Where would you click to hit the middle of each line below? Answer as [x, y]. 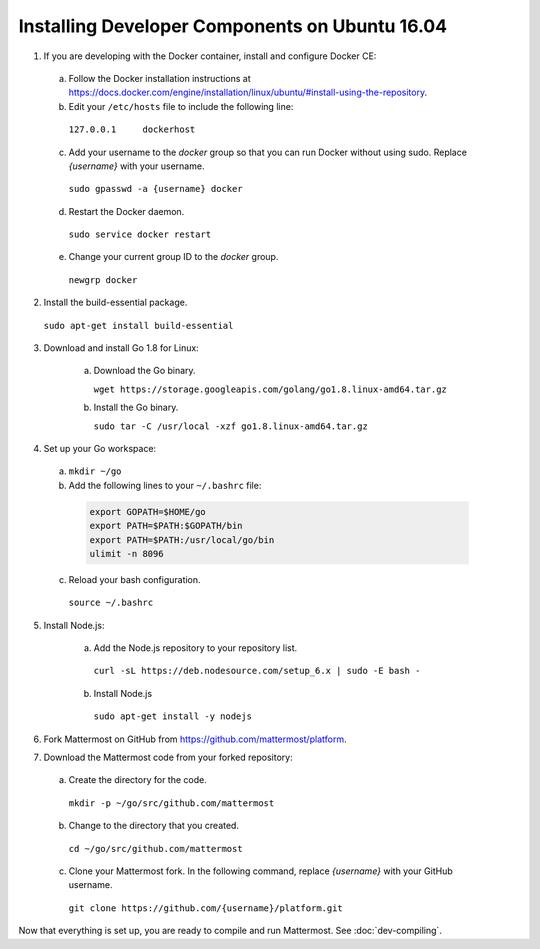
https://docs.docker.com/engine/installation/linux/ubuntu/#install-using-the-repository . [248, 92]
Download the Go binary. [144, 371]
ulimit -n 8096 [126, 553]
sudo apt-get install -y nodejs [172, 716]
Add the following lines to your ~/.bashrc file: [165, 485]
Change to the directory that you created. [154, 826]
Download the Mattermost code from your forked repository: [168, 757]
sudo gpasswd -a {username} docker [156, 189]
